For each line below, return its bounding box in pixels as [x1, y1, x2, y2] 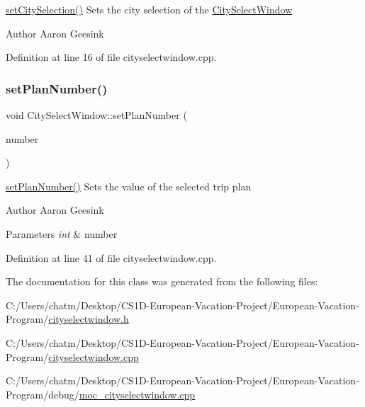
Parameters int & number [6, 226, 118, 241]
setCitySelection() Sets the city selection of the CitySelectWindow [6, 2, 293, 16]
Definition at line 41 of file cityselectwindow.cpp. [6, 250, 217, 265]
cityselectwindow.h [48, 311, 129, 326]
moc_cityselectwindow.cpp [79, 386, 196, 401]
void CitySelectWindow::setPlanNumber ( [6, 108, 187, 122]
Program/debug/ [6, 386, 79, 401]
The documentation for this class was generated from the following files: [6, 274, 318, 289]
